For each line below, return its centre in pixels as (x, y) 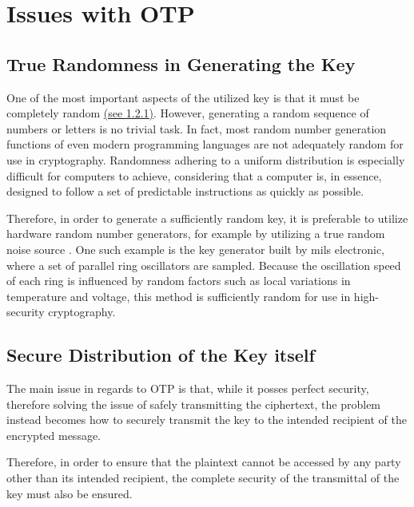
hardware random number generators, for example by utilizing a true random (196, 234)
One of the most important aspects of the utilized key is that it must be (183, 97)
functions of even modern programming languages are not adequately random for (205, 144)
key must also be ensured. (70, 493)
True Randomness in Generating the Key (181, 63)
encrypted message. (54, 435)
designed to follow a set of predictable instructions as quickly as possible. (185, 191)
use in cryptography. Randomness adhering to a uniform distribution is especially (206, 159)
